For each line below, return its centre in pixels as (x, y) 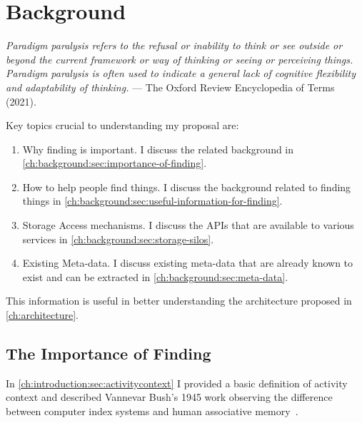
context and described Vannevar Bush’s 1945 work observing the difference (169, 397)
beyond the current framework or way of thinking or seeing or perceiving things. (180, 59)
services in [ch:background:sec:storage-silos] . (118, 239)
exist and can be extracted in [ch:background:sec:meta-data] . (155, 276)
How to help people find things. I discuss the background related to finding (187, 187)
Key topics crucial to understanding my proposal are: (122, 125)
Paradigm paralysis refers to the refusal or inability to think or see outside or (174, 45)
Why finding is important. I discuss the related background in (158, 149)
